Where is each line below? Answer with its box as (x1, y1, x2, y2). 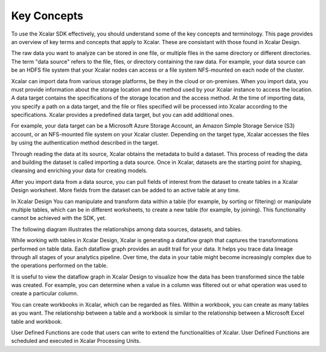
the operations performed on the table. (11, 262, 108, 269)
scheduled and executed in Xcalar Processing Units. (11, 338, 141, 345)
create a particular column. (11, 290, 78, 297)
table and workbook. (11, 318, 63, 325)
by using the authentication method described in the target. (11, 139, 159, 146)
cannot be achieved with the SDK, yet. (11, 215, 107, 222)
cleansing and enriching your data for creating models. (11, 167, 148, 174)
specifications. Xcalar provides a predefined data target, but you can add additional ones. (11, 112, 234, 119)
